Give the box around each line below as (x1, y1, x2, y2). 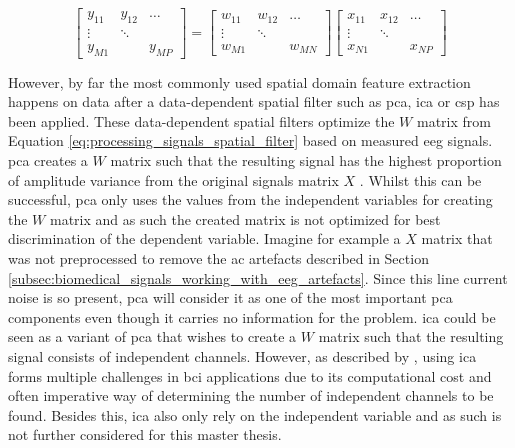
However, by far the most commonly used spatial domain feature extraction (8, 71, 471, 92)
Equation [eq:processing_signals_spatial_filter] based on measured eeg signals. (8, 130, 493, 151)
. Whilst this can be (359, 169, 482, 190)
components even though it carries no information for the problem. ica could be (8, 306, 496, 327)
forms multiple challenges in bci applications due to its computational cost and (8, 365, 492, 386)
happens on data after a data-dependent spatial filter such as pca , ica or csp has (8, 91, 500, 112)
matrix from (416, 110, 491, 131)
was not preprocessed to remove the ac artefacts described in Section (8, 248, 429, 269)
